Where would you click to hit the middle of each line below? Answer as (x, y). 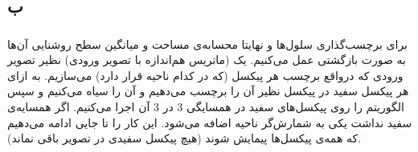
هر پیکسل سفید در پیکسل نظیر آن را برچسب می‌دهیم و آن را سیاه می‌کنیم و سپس (208, 91)
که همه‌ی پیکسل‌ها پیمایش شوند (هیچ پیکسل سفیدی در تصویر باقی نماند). (184, 138)
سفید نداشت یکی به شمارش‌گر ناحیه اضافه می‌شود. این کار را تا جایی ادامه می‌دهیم (210, 122)
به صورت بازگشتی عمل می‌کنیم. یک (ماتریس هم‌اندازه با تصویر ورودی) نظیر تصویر (207, 60)
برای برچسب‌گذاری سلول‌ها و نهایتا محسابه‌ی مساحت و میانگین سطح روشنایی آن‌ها (208, 44)
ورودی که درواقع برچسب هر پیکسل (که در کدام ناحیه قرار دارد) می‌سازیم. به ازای (205, 75)
